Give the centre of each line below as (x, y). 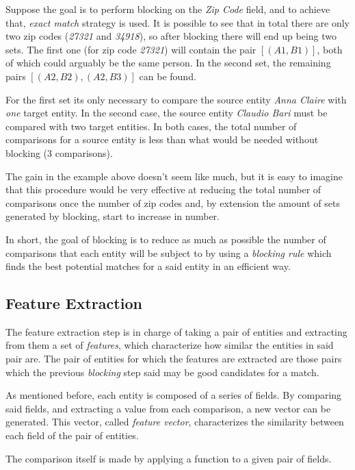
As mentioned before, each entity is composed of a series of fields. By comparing (174, 395)
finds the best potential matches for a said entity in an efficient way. (148, 266)
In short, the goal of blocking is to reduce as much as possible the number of (166, 239)
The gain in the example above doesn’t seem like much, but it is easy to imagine (174, 176)
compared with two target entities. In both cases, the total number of (151, 126)
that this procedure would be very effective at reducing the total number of (163, 189)
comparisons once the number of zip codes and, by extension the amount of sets (173, 202)
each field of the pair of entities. (72, 435)
